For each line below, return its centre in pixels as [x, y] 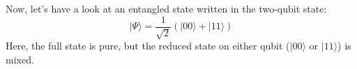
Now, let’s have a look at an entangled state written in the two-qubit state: [166, 8]
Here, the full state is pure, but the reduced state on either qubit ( [148, 46]
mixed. [20, 59]
